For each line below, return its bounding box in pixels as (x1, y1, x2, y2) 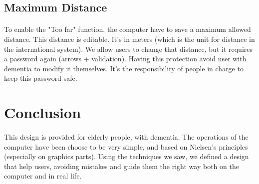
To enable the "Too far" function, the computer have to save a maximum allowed (4, 24, 251, 34)
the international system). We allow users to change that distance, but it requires (4, 43, 253, 54)
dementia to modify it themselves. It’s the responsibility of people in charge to (4, 63, 244, 73)
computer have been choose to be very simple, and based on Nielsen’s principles (4, 141, 248, 152)
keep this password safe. (4, 73, 77, 83)
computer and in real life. (4, 171, 82, 181)
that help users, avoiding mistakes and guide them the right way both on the (4, 161, 239, 171)
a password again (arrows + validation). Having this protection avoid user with (4, 53, 247, 64)
